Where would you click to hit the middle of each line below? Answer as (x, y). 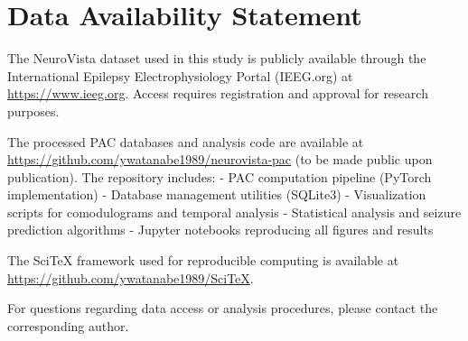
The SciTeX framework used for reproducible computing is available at (203, 260)
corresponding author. (68, 325)
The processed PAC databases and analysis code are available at (186, 141)
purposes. (33, 111)
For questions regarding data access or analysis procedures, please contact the (223, 308)
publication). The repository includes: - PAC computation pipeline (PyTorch (220, 176)
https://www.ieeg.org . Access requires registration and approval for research (218, 93)
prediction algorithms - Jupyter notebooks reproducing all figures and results (220, 230)
